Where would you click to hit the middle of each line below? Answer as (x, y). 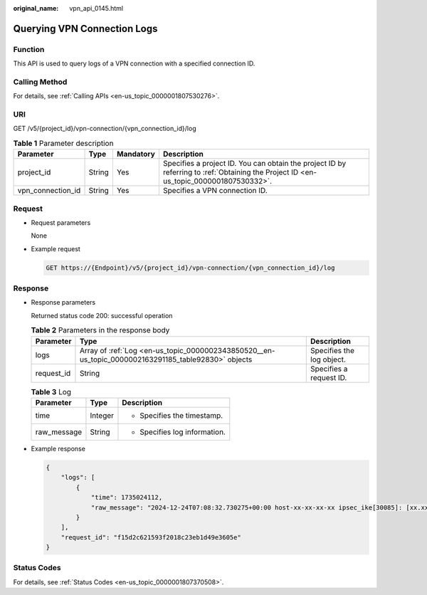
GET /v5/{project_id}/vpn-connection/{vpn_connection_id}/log (105, 129)
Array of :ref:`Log (109, 350)
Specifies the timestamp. (181, 415)
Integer (102, 415)
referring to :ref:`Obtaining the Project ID (231, 172)
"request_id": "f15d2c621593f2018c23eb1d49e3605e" (151, 537)
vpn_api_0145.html (96, 8)
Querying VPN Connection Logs (85, 28)
